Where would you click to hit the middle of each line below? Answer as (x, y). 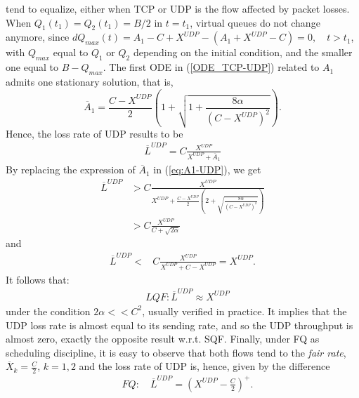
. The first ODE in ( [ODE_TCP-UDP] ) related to (211, 67)
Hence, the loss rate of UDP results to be (94, 133)
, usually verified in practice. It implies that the (244, 311)
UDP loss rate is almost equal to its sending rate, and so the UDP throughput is (179, 325)
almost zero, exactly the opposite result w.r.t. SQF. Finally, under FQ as (163, 339)
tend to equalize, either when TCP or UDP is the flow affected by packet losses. (178, 8)
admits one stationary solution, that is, (90, 81)
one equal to (32, 67)
